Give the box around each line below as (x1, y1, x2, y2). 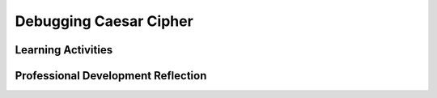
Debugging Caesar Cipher (15, 12, 193, 30)
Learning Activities (15, 43, 113, 57)
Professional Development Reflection (15, 69, 207, 83)
